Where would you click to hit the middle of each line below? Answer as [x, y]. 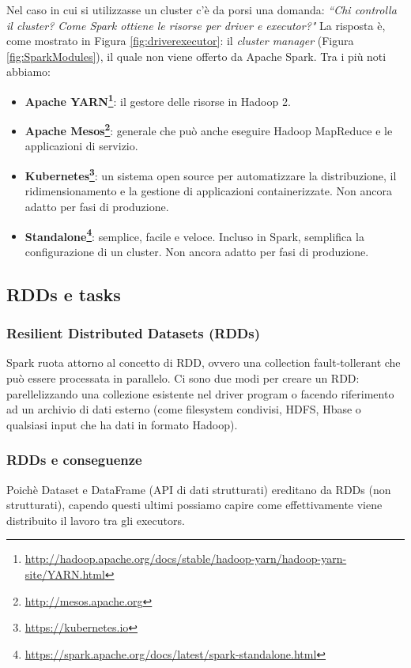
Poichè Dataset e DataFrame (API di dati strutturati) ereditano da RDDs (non [199, 489]
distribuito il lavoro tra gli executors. [96, 520]
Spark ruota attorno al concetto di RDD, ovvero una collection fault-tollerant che [204, 362]
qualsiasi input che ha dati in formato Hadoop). [122, 424]
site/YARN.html [65, 574]
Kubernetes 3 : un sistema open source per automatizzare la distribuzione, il [211, 174]
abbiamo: [29, 72]
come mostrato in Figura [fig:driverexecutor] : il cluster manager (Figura [180, 41]
